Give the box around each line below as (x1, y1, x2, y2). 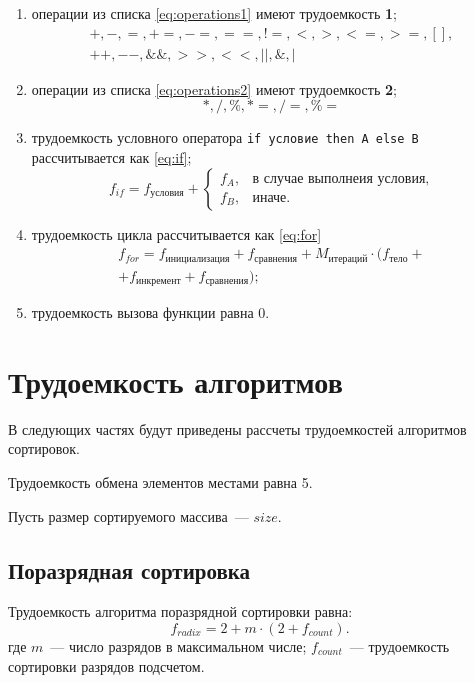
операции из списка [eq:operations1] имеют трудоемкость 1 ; (31, 3, 397, 23)
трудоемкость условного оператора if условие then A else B (31, 127, 419, 148)
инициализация (165, 253, 230, 264)
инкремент (136, 276, 181, 287)
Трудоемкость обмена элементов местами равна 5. (8, 471, 313, 492)
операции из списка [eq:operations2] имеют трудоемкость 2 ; (31, 78, 397, 99)
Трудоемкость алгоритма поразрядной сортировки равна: (8, 601, 353, 622)
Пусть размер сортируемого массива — (8, 505, 249, 526)
